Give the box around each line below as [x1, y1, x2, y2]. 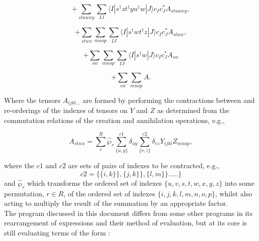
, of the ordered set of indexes [63, 188, 155, 198]
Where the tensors [4, 94, 60, 105]
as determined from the [157, 104, 229, 115]
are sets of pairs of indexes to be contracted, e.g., [68, 160, 220, 171]
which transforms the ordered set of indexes [27, 177, 162, 188]
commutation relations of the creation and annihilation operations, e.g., [4, 114, 225, 125]
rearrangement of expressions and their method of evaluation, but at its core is [4, 217, 247, 228]
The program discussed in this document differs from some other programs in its [4, 207, 253, 218]
